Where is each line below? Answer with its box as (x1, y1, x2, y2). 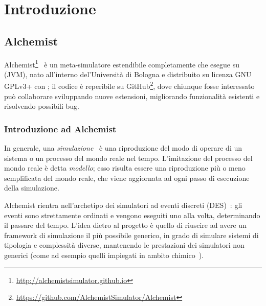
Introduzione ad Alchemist (4, 122, 117, 135)
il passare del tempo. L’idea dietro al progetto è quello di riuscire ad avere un (4, 220, 247, 230)
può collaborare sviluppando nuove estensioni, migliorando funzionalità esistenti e (4, 90, 260, 101)
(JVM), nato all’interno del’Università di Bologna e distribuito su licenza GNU (4, 68, 252, 79)
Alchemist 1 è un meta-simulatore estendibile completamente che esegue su (4, 57, 240, 69)
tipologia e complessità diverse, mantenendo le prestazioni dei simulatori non (4, 240, 245, 250)
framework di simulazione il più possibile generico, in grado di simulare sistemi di (4, 229, 259, 240)
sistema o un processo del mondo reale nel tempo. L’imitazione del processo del (4, 152, 253, 163)
